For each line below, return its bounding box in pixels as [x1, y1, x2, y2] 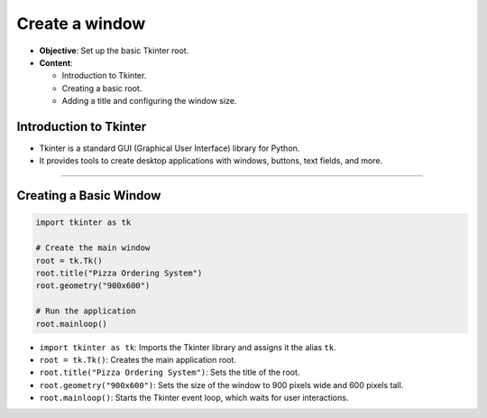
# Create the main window [35, 243, 151, 253]
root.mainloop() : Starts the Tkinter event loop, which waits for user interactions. [39, 393, 349, 404]
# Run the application [35, 306, 136, 316]
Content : [39, 57, 73, 68]
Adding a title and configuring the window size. [61, 96, 237, 107]
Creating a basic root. [61, 82, 142, 94]
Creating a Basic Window [16, 188, 161, 203]
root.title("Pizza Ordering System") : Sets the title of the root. [39, 367, 300, 378]
